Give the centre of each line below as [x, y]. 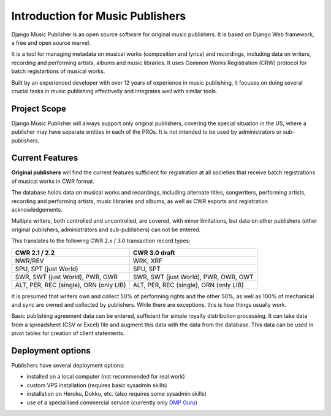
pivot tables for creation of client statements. [68, 333]
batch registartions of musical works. [58, 71]
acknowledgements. [37, 210]
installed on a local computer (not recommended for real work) [106, 377]
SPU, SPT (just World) [47, 269]
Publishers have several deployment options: [68, 366]
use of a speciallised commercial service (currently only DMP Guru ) [112, 403]
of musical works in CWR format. [53, 181]
